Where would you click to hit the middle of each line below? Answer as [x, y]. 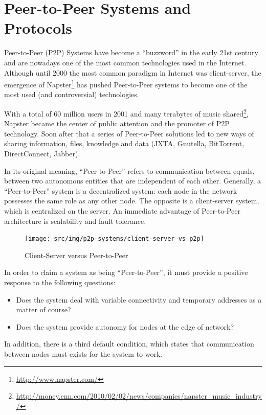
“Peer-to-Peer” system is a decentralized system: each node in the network [121, 190]
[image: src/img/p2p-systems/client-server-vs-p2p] [114, 239]
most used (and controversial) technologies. [72, 94]
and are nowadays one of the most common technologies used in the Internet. [125, 62]
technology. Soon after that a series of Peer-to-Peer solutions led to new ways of [129, 133]
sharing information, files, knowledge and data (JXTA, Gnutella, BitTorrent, [124, 143]
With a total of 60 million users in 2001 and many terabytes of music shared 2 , [126, 112]
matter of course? [43, 309]
